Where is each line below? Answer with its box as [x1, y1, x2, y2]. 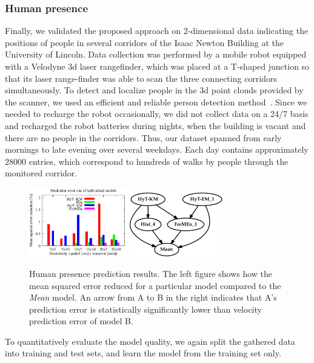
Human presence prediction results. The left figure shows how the [29, 267, 273, 279]
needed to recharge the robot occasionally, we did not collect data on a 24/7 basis [5, 107, 309, 120]
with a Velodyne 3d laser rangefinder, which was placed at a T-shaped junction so [5, 60, 310, 72]
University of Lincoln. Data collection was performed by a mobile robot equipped [5, 48, 307, 61]
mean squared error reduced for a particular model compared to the [29, 279, 281, 291]
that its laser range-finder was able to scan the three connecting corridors [5, 72, 278, 84]
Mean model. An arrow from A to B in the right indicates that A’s [29, 291, 277, 304]
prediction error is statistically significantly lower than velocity [29, 302, 262, 315]
